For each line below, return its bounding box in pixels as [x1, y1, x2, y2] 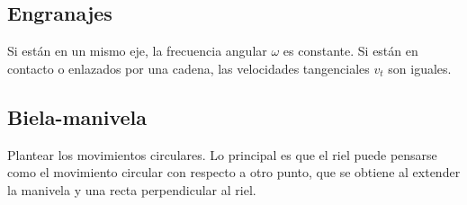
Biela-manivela [7, 102, 147, 130]
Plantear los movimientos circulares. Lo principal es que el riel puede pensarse [7, 145, 437, 164]
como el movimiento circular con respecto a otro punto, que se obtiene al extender [7, 163, 461, 182]
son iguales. [388, 58, 452, 77]
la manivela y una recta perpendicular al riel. [7, 180, 256, 199]
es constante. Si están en [283, 41, 418, 60]
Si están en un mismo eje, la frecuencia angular [7, 41, 267, 60]
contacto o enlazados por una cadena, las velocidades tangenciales [7, 58, 370, 77]
